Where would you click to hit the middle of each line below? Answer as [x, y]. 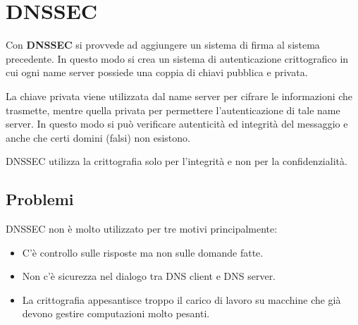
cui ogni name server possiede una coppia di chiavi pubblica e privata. [157, 72]
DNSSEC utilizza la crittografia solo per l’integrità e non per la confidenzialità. [177, 161]
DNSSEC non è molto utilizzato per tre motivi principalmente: [142, 229]
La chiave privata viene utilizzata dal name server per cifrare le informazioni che [179, 96]
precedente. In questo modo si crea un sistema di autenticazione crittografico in [177, 58]
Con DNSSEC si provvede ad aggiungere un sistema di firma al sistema [163, 45]
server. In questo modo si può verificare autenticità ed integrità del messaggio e [177, 124]
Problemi [40, 199]
